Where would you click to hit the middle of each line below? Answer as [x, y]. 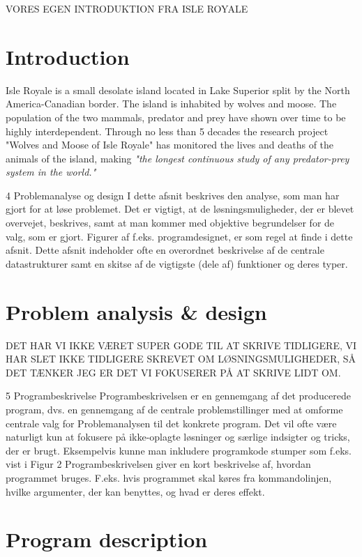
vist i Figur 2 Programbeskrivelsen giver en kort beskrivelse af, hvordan [158, 464]
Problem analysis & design [136, 311]
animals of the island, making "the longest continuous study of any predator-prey [178, 158]
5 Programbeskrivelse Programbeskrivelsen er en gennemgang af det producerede [178, 396]
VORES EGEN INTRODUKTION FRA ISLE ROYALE [127, 8]
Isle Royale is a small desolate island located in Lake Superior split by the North [178, 90]
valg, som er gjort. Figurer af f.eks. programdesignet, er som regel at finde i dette [179, 236]
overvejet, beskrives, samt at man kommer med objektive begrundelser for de [170, 223]
